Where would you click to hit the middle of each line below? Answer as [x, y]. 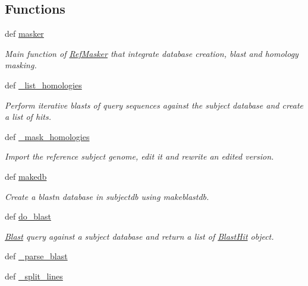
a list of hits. [28, 117]
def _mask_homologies [47, 136]
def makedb [26, 176]
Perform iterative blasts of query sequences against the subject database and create [154, 105]
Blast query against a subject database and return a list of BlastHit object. [139, 236]
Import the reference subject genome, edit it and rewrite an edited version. [139, 156]
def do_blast [28, 216]
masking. [21, 65]
